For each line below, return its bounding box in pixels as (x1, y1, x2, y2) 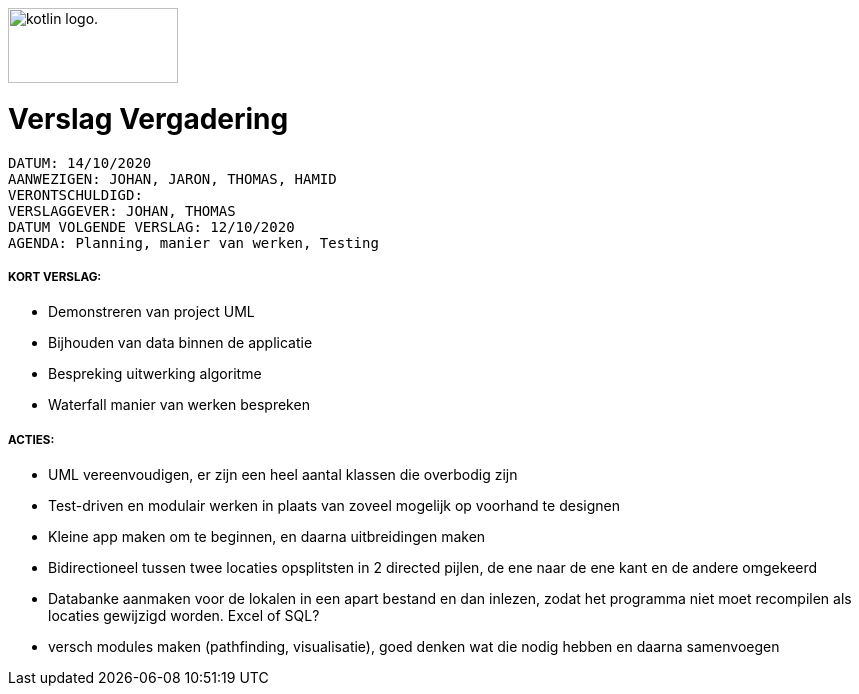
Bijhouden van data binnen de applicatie (48, 334, 313, 352)
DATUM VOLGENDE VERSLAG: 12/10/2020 (8, 218, 295, 235)
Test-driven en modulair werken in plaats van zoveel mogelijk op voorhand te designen (48, 497, 620, 515)
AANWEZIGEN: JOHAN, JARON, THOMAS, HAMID (8, 170, 337, 187)
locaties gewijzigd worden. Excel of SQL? (48, 607, 320, 625)
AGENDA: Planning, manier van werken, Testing (8, 234, 379, 251)
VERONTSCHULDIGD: (8, 186, 143, 203)
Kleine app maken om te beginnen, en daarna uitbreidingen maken (48, 528, 486, 546)
